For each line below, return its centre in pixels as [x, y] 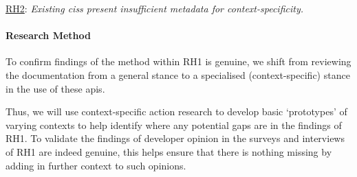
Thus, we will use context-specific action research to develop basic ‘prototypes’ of [176, 111]
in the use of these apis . [55, 88]
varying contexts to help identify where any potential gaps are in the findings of [174, 125]
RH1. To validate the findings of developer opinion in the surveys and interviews [175, 138]
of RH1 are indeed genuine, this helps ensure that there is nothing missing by [169, 151]
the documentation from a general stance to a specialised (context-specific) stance [178, 74]
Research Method [48, 35]
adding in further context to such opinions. [96, 165]
